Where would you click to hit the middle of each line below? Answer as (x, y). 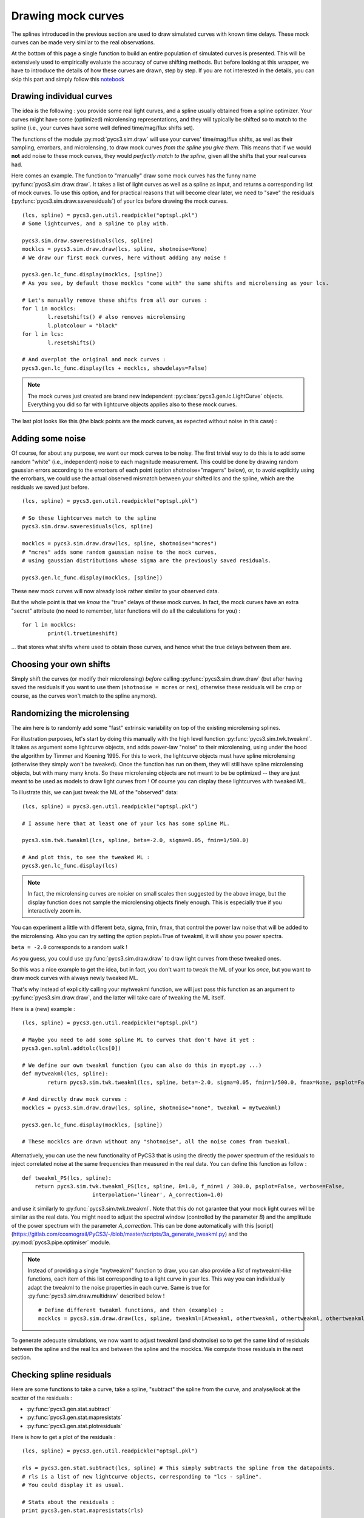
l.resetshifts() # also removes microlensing (116, 317)
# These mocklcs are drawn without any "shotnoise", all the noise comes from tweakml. (157, 1142)
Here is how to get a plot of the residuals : (63, 1437)
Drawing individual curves (62, 96)
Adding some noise (49, 439)
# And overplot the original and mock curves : (94, 359)
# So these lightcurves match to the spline (89, 518)
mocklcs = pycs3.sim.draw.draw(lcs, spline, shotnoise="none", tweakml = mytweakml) (152, 1108)
